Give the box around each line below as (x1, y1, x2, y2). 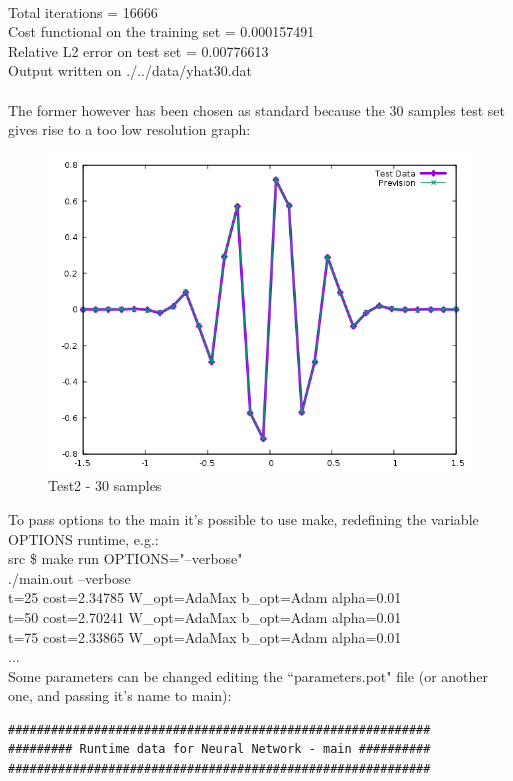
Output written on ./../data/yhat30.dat (8, 60, 252, 81)
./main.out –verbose (8, 567, 131, 588)
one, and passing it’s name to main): (8, 685, 232, 706)
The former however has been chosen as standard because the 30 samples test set (8, 99, 505, 120)
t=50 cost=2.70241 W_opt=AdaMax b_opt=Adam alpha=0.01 (8, 606, 402, 627)
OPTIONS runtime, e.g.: (8, 528, 159, 549)
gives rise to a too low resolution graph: (8, 119, 251, 140)
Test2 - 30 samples (48, 475, 162, 496)
